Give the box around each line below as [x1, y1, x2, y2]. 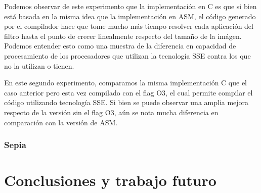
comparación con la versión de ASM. [4, 117, 118, 127]
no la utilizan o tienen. [4, 60, 74, 71]
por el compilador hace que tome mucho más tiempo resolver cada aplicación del [4, 21, 253, 31]
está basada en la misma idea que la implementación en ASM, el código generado [4, 11, 256, 21]
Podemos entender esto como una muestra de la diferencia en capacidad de [4, 40, 236, 51]
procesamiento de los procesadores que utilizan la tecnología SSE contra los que [4, 50, 251, 61]
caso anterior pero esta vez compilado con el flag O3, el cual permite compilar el [4, 87, 253, 98]
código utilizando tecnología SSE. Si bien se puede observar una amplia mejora [4, 97, 249, 108]
